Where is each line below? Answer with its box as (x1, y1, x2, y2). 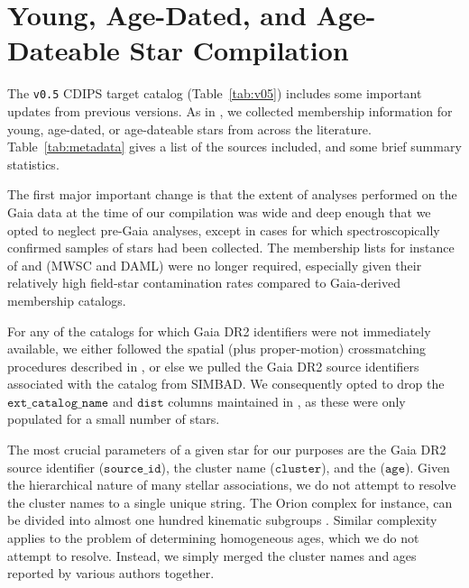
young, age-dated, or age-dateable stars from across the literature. (7, 119, 372, 138)
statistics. (7, 154, 60, 173)
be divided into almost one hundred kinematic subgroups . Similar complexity (7, 510, 437, 529)
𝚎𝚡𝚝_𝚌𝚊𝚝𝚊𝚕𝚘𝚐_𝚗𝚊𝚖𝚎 (7, 396, 109, 409)
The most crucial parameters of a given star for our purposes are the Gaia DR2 (7, 440, 446, 459)
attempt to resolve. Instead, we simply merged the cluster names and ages (7, 546, 417, 565)
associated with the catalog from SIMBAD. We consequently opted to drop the (7, 374, 445, 393)
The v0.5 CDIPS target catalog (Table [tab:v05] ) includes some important (7, 84, 422, 103)
